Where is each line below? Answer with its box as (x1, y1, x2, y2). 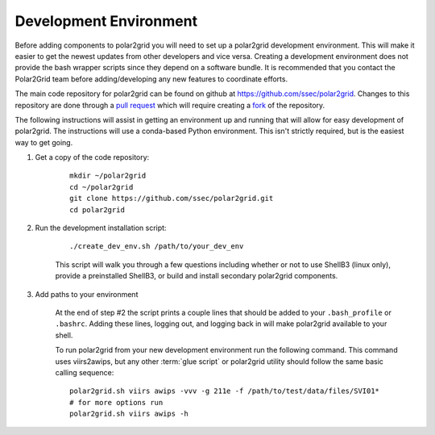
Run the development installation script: (35, 223, 167, 233)
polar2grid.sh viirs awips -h (69, 409, 189, 419)
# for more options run (69, 398, 164, 407)
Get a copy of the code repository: (35, 153, 150, 162)
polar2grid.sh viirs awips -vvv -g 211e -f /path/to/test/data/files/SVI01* (69, 387, 380, 395)
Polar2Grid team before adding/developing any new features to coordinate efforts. (14, 73, 288, 84)
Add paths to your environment (35, 289, 139, 299)
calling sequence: (55, 367, 114, 377)
